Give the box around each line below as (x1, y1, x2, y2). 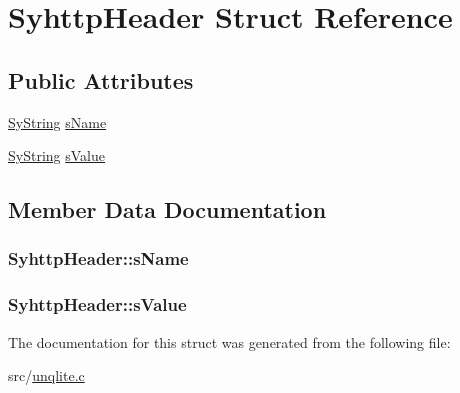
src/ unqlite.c (8, 365, 85, 386)
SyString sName (8, 111, 107, 132)
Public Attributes (8, 64, 194, 95)
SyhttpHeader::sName (8, 246, 189, 271)
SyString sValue (8, 145, 105, 166)
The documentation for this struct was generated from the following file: (8, 331, 451, 352)
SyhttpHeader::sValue (8, 292, 187, 317)
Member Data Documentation (8, 194, 327, 225)
